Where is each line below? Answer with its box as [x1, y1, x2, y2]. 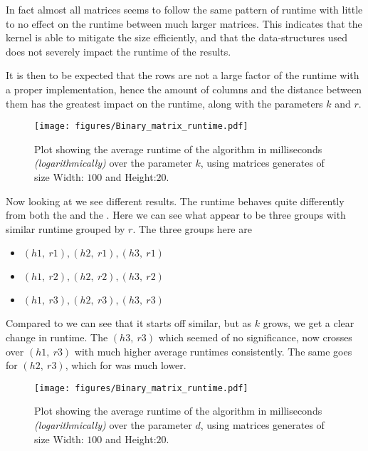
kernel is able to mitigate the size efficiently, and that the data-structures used [6, 30, 347, 45]
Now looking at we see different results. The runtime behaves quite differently [6, 193, 345, 208]
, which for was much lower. [65, 358, 186, 373]
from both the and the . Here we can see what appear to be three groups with [6, 207, 346, 222]
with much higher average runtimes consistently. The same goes [74, 343, 352, 358]
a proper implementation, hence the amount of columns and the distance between [6, 81, 362, 96]
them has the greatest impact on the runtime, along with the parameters [6, 95, 323, 110]
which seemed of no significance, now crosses [158, 329, 352, 344]
